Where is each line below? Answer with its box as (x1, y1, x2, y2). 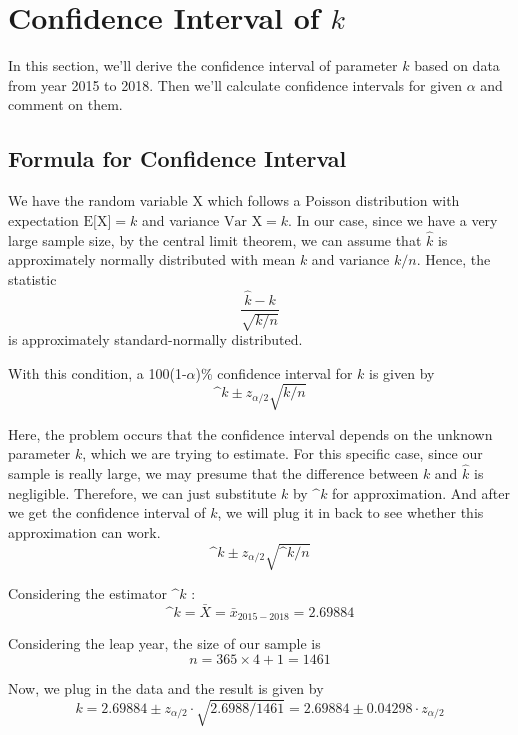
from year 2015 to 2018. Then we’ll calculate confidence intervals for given (8, 74, 463, 95)
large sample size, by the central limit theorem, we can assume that (8, 229, 422, 250)
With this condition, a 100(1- (8, 362, 187, 383)
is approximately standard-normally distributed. (8, 328, 303, 349)
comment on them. (8, 94, 123, 115)
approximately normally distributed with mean (8, 249, 296, 270)
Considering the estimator (8, 583, 167, 604)
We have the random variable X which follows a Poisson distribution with (8, 190, 460, 211)
